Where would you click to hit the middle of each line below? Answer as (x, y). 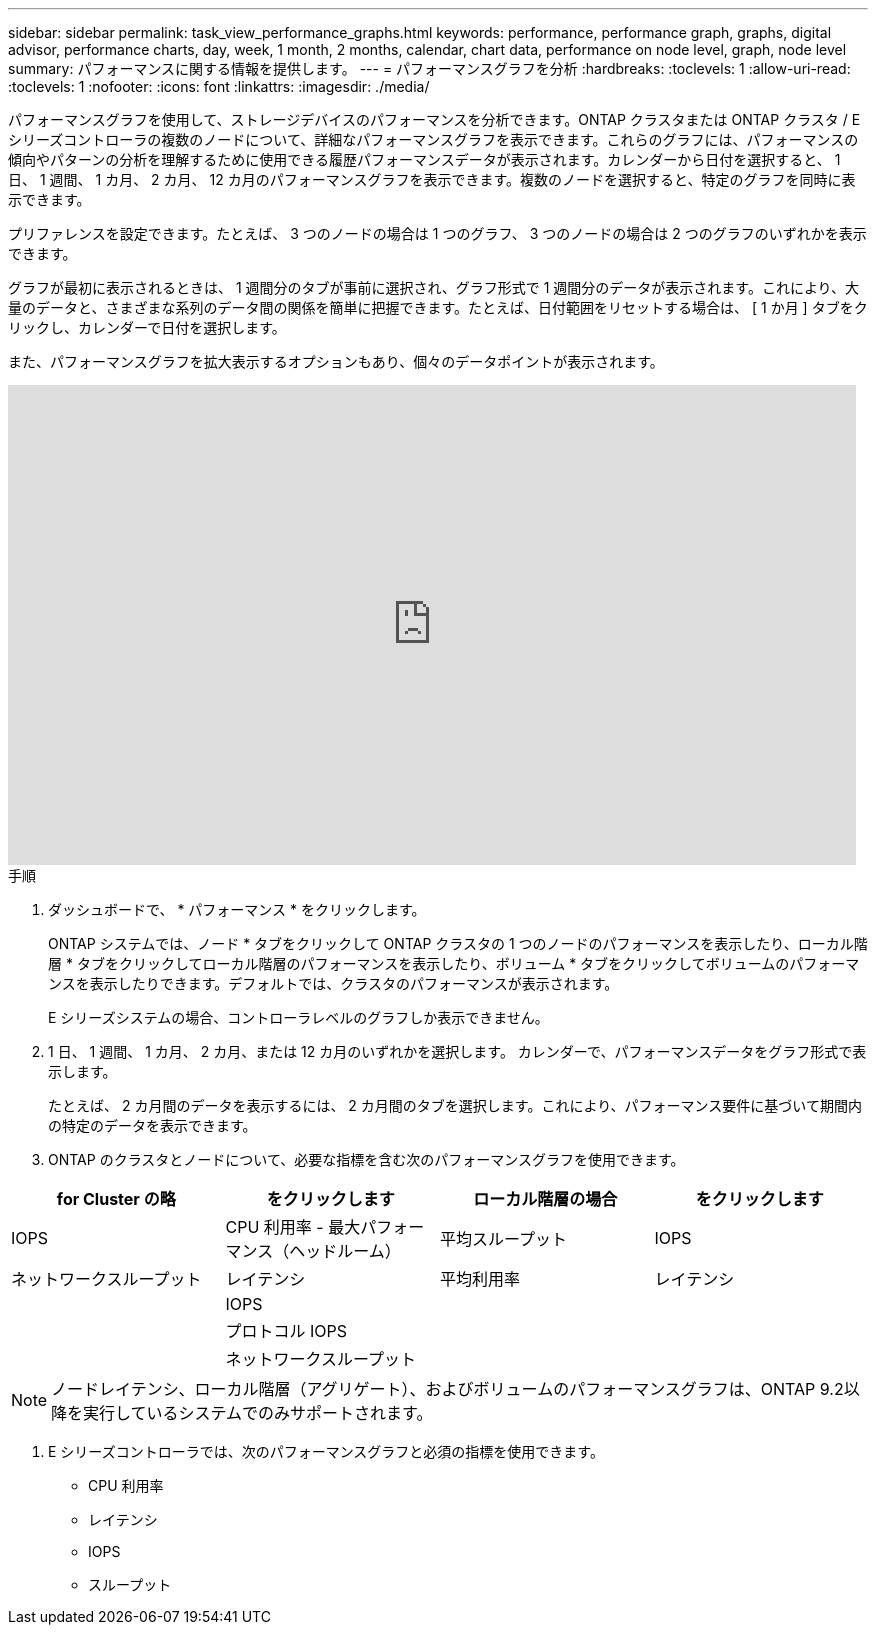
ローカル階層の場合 (545, 1199)
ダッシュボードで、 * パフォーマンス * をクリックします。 (237, 909)
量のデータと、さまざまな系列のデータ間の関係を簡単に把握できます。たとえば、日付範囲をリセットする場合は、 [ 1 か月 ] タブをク (438, 307)
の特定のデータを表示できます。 (152, 1125)
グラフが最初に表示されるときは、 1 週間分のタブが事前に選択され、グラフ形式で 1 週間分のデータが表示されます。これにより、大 (434, 287)
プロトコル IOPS (286, 1331)
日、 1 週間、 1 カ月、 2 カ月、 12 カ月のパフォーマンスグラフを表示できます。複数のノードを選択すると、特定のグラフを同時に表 (432, 179)
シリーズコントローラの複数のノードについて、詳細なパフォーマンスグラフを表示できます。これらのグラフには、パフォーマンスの (433, 139)
